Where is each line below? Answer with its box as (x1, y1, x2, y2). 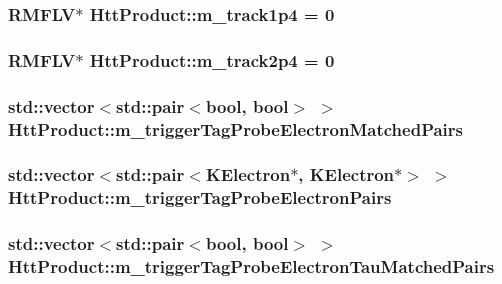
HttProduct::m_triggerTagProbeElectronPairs (8, 185, 392, 210)
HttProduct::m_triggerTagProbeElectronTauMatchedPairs (8, 254, 495, 279)
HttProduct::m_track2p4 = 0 (89, 47, 335, 72)
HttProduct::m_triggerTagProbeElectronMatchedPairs (8, 116, 464, 141)
